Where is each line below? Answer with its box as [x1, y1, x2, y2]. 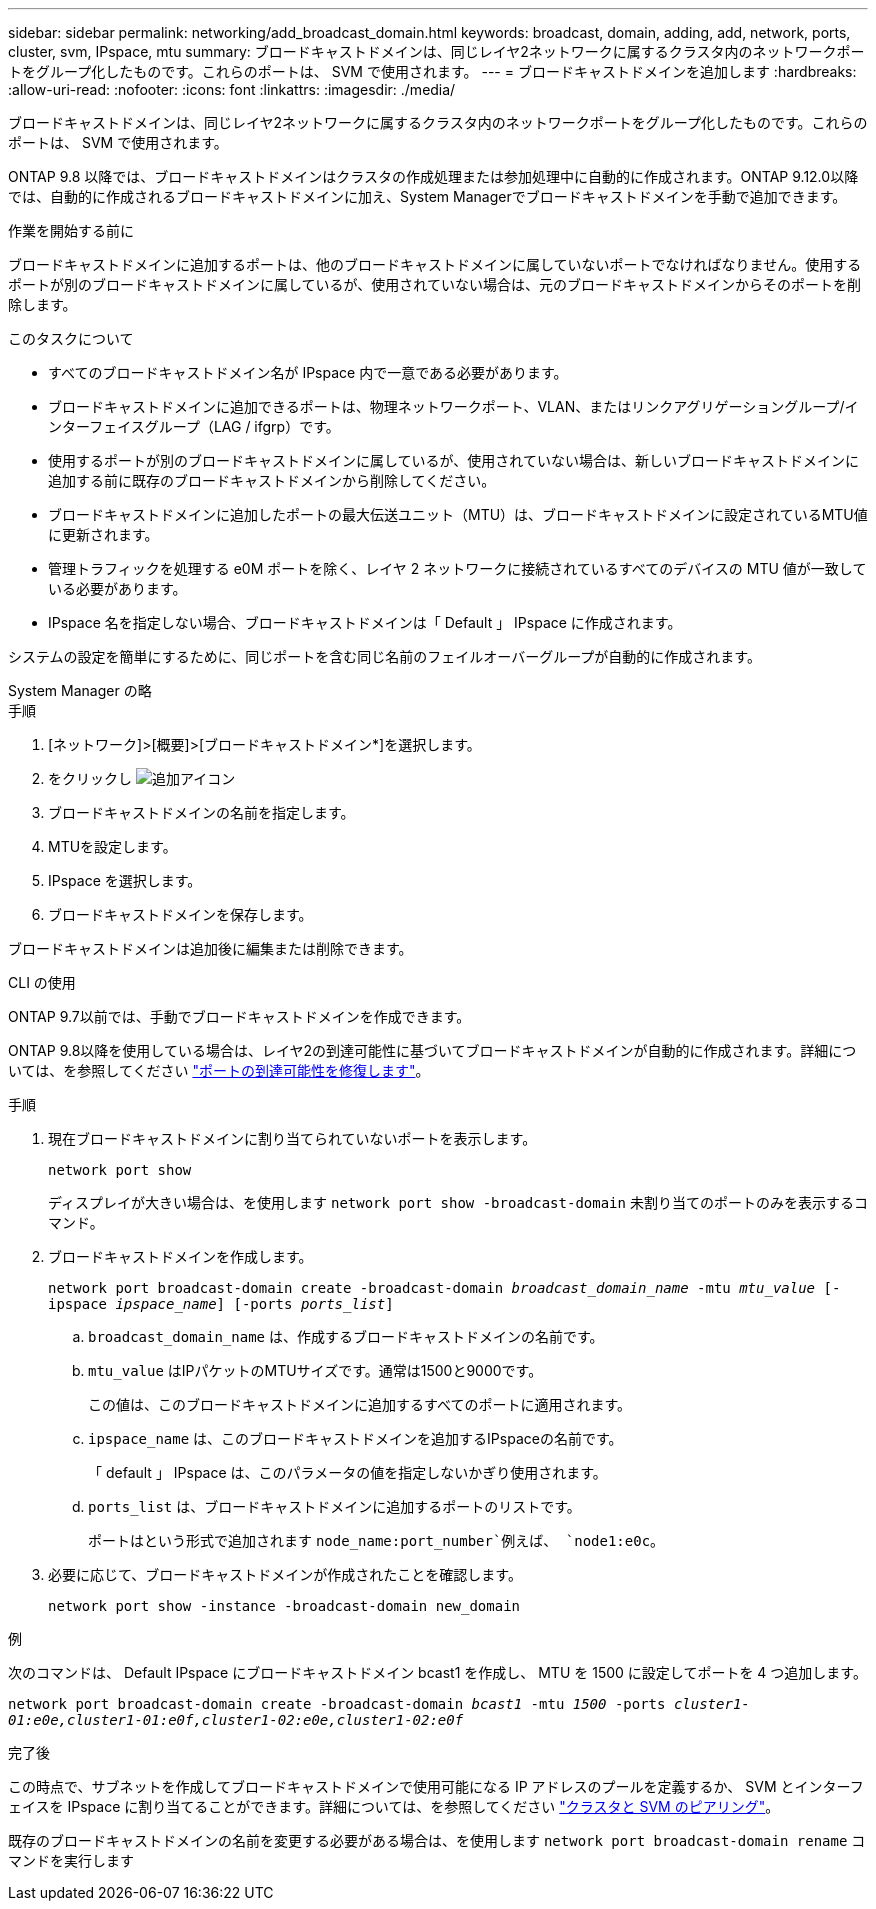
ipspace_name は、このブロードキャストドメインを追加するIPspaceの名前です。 [88, 1430, 623, 1447]
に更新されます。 [48, 526, 159, 543]
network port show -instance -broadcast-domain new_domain [48, 1598, 521, 1614]
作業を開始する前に [8, 222, 134, 239]
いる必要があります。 [48, 580, 187, 597]
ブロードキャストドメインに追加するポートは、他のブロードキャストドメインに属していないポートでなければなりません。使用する [8, 256, 862, 273]
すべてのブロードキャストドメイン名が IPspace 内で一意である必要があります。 [48, 364, 568, 381]
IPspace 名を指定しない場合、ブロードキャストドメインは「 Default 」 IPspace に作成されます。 [48, 614, 682, 631]
